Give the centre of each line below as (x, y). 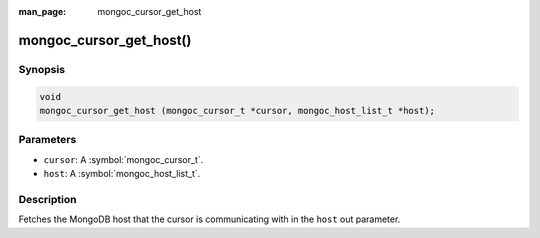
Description (47, 199)
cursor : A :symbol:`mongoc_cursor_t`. (123, 159)
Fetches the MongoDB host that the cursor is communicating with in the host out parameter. (209, 219)
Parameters (47, 140)
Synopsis (41, 69)
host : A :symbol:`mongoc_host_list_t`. (122, 174)
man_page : (42, 11)
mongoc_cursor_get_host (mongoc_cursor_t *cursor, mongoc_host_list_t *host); (237, 110)
